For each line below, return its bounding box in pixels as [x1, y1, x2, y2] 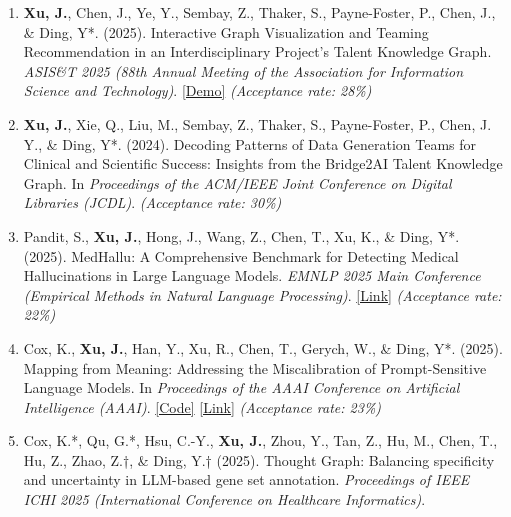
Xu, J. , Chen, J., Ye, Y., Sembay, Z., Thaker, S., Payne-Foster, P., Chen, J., [23, 2, 496, 22]
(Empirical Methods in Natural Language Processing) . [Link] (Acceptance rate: [23, 284, 502, 305]
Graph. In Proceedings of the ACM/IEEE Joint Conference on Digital [23, 172, 452, 193]
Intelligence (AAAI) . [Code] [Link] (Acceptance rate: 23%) [23, 396, 382, 417]
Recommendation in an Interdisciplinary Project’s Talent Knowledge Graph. [23, 41, 492, 62]
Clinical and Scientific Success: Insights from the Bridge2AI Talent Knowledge [23, 153, 503, 174]
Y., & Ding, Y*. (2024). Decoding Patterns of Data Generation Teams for [23, 133, 477, 154]
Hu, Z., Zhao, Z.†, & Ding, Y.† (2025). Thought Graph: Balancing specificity [23, 449, 495, 470]
